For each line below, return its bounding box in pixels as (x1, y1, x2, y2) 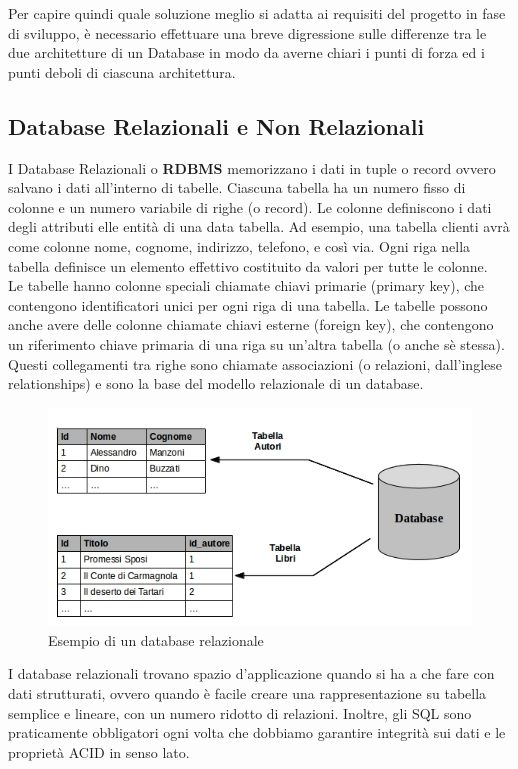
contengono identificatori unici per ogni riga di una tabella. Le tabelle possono (8, 294, 488, 315)
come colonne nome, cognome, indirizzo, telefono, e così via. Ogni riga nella (8, 235, 471, 256)
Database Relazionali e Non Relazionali (8, 110, 425, 141)
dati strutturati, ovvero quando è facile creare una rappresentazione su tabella (8, 682, 487, 703)
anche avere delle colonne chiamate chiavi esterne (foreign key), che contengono (8, 314, 494, 335)
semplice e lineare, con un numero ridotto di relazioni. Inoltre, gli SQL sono (8, 702, 472, 723)
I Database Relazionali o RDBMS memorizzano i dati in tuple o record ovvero (8, 157, 496, 178)
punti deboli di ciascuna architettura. (8, 61, 236, 82)
